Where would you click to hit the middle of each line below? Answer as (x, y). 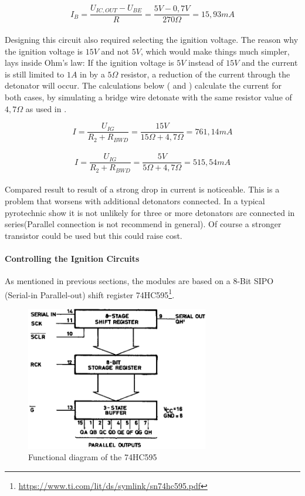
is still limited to (35, 74)
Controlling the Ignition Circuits (72, 259)
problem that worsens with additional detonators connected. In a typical (135, 201)
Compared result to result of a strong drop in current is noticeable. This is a (142, 189)
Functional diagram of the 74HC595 (93, 457)
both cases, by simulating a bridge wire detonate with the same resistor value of (148, 97)
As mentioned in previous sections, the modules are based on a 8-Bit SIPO (139, 281)
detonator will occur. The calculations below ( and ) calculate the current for (143, 85)
